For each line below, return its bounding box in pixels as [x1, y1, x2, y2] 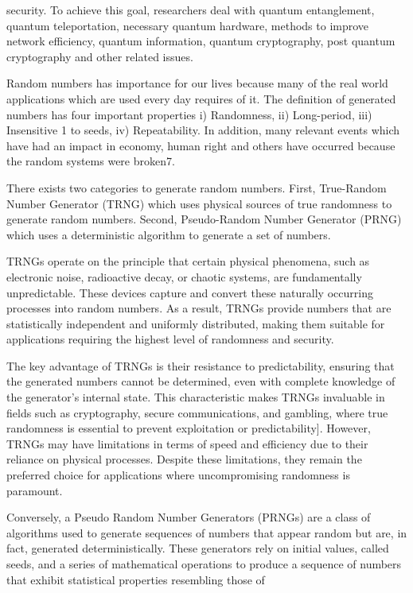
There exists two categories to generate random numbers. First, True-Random [6, 179, 387, 196]
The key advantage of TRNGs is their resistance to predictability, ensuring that [6, 357, 395, 374]
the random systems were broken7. [6, 153, 175, 169]
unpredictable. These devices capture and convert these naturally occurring [6, 284, 373, 300]
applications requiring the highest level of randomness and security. [6, 331, 334, 347]
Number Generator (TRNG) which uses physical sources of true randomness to [6, 195, 392, 211]
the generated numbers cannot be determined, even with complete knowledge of [6, 373, 395, 390]
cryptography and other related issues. [6, 48, 193, 64]
